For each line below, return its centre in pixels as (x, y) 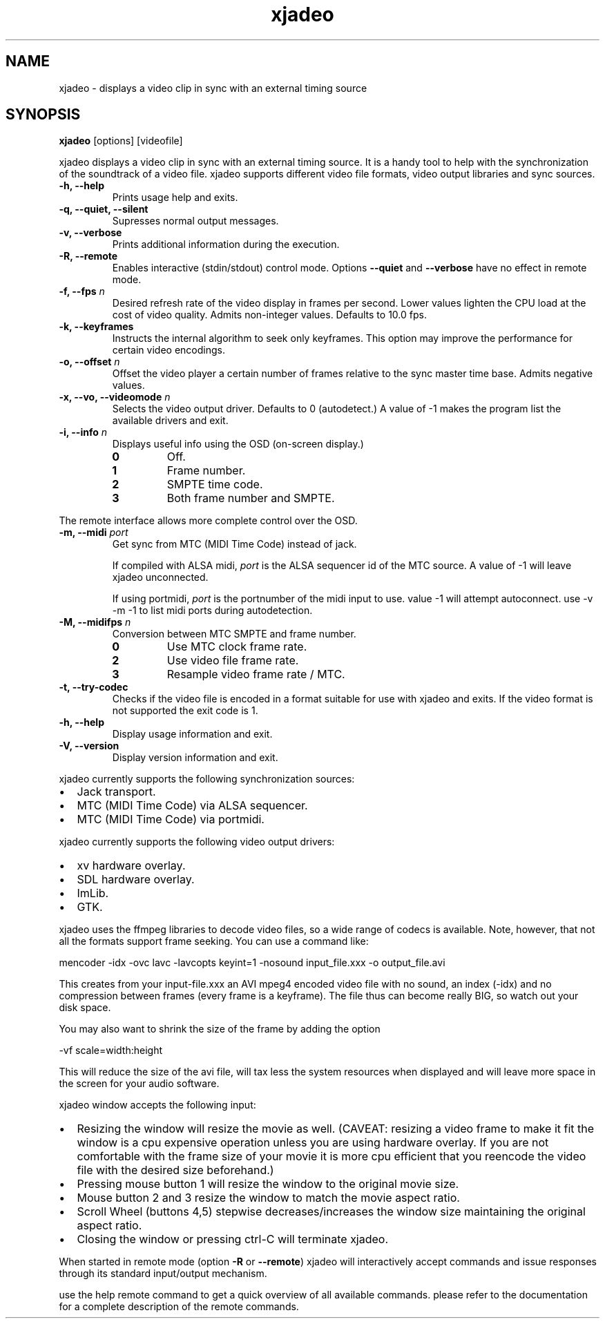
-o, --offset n (89, 362)
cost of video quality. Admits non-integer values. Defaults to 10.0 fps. (269, 315)
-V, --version (89, 746)
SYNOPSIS (43, 115)
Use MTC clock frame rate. (237, 647)
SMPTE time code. (215, 484)
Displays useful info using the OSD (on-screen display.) (238, 444)
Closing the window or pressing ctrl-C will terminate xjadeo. (233, 1239)
